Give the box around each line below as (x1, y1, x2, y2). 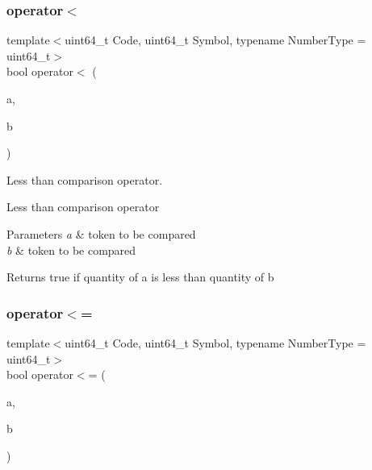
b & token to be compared (6, 241, 136, 258)
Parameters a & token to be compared (6, 225, 196, 242)
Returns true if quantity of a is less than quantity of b (6, 268, 274, 285)
